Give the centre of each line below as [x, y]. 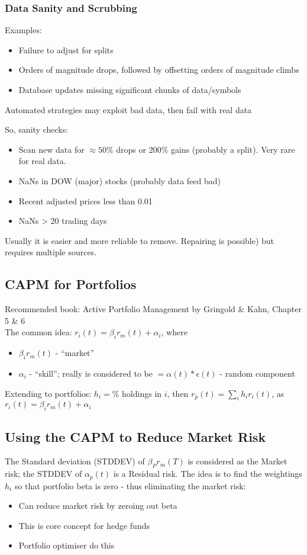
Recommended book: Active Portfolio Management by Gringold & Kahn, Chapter [153, 309]
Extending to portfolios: [48, 393]
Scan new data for [51, 149]
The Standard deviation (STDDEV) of [75, 461]
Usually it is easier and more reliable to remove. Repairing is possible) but [140, 240]
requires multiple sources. [51, 252]
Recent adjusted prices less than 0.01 [85, 200]
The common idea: [38, 332]
